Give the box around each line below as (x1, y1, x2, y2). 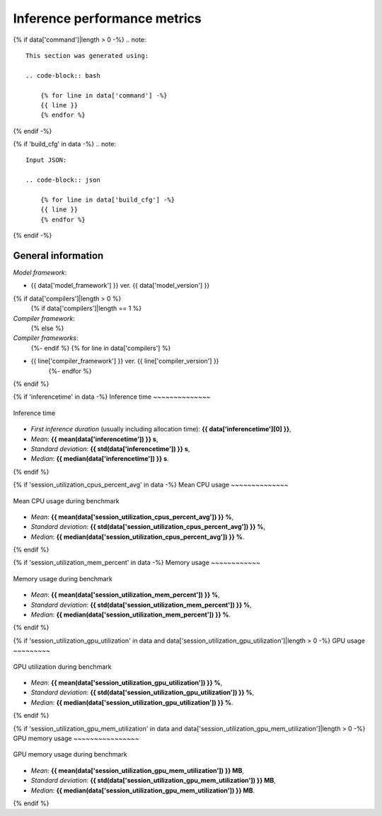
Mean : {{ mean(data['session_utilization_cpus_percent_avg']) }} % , (30, 513, 233, 521)
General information (13, 250, 104, 262)
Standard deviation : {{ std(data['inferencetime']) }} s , (30, 444, 190, 453)
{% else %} (30, 324, 64, 332)
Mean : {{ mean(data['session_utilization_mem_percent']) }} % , (30, 590, 221, 599)
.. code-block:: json (25, 176, 100, 184)
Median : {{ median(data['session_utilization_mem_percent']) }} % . (30, 610, 231, 619)
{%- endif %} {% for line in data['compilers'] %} (30, 344, 171, 352)
